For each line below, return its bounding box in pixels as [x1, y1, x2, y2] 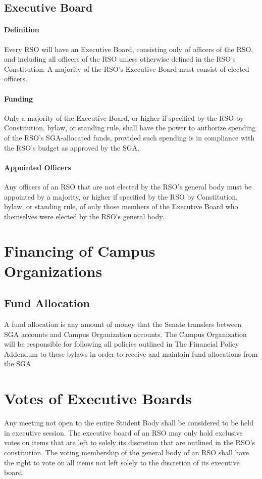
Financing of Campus [4, 241, 155, 261]
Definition [4, 24, 39, 35]
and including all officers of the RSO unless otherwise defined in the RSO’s [4, 54, 236, 64]
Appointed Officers [4, 162, 71, 172]
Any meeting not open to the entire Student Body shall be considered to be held [4, 417, 253, 428]
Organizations [4, 260, 102, 281]
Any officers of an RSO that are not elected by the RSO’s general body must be [4, 181, 252, 191]
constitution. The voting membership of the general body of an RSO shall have [4, 447, 249, 457]
